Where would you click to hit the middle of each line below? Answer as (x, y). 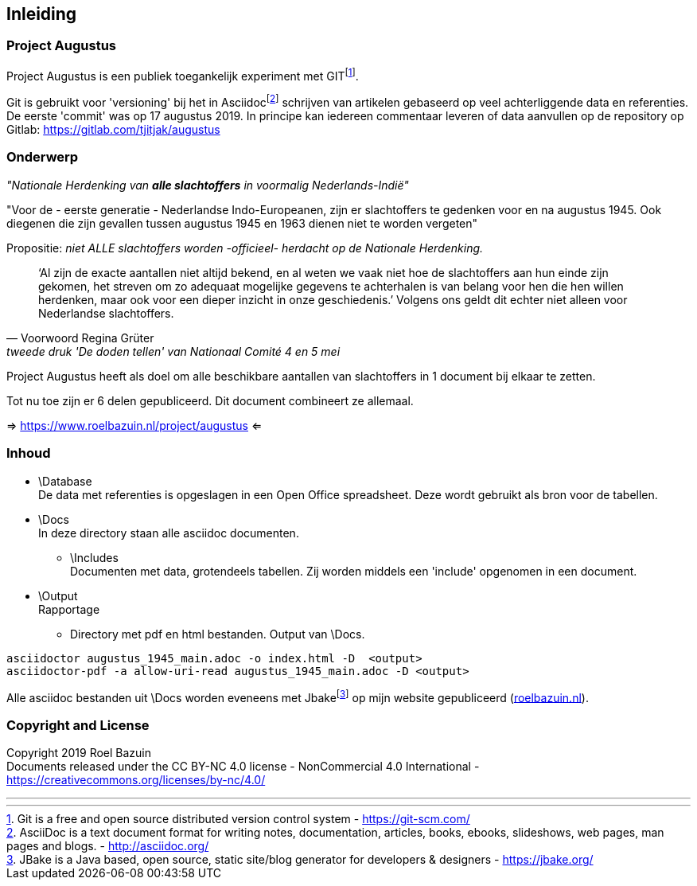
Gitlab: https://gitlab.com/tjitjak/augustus (113, 130)
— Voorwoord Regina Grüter (80, 338)
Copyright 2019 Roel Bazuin (79, 753)
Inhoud (29, 453)
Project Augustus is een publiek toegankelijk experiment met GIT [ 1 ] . (183, 74)
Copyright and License (78, 725)
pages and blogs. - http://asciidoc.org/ (108, 846)
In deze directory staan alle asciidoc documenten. (169, 533)
